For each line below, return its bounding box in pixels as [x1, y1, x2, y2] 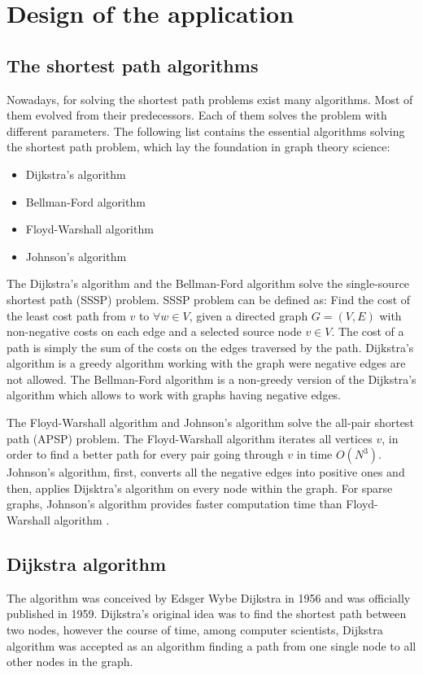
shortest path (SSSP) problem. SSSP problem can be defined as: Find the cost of [7, 290, 411, 307]
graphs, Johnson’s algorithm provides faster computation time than [7, 495, 342, 512]
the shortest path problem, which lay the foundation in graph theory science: [7, 138, 390, 155]
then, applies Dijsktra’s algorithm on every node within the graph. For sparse [7, 479, 393, 496]
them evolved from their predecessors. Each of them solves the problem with [7, 107, 387, 124]
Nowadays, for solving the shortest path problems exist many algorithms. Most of [7, 90, 413, 107]
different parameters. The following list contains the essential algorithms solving [7, 122, 405, 139]
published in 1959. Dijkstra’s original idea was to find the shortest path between [7, 605, 407, 622]
